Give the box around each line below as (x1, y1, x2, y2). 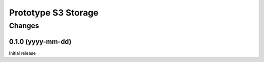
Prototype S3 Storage (9, 7, 99, 18)
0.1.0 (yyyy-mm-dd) (9, 37, 72, 46)
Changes (9, 21, 39, 30)
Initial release (9, 50, 36, 56)
